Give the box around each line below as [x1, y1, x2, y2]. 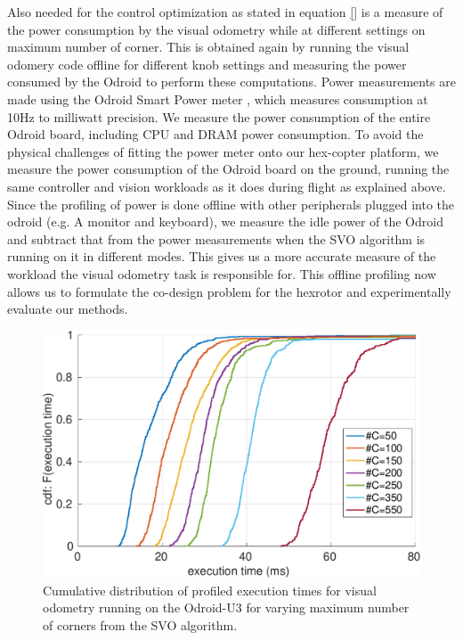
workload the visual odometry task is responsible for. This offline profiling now [7, 264, 436, 283]
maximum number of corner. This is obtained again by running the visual [7, 37, 410, 56]
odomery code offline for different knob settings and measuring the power [7, 54, 407, 73]
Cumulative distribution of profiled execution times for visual [43, 580, 377, 599]
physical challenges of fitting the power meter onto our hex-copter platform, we [7, 142, 439, 160]
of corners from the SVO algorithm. [43, 615, 238, 634]
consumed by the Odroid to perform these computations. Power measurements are [7, 72, 456, 91]
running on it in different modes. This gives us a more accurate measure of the [7, 247, 436, 266]
